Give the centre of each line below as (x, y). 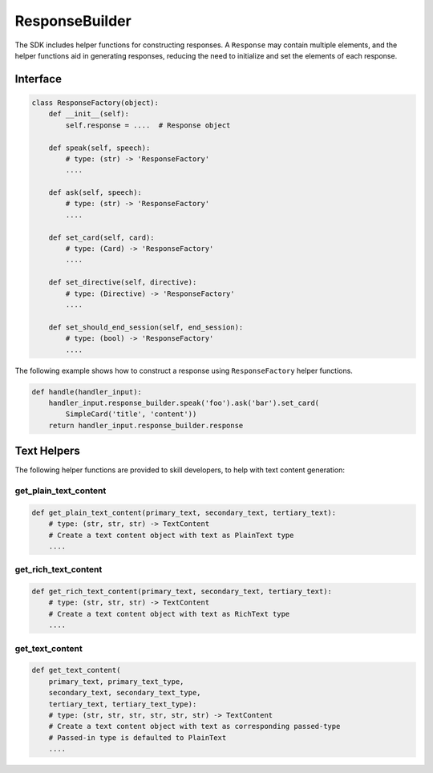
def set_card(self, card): (102, 237)
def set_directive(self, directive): (123, 282)
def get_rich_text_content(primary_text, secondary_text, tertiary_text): (182, 592)
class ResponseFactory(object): (95, 103)
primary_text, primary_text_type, (116, 681)
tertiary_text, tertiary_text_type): (123, 704)
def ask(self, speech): (95, 193)
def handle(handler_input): (87, 392)
